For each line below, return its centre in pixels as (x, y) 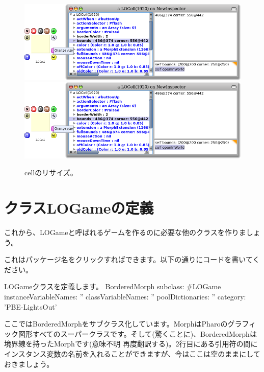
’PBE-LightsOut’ (31, 306)
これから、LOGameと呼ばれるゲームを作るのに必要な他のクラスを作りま (125, 232)
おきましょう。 (29, 364)
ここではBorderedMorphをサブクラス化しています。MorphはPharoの (116, 324)
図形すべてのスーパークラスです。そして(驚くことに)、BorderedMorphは (137, 333)
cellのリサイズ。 (51, 172)
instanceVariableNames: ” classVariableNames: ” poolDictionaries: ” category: (125, 297)
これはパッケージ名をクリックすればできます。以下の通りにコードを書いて (128, 259)
